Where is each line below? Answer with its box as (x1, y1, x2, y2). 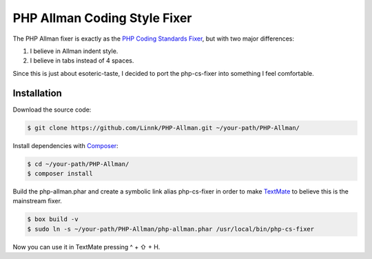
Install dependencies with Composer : (12, 141, 118, 149)
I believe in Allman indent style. (30, 47, 118, 55)
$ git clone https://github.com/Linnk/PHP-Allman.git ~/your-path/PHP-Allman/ (27, 124, 300, 132)
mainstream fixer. (12, 197, 62, 205)
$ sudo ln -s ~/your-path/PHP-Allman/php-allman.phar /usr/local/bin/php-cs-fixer (27, 225, 315, 233)
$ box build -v (27, 216, 79, 223)
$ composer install (27, 169, 93, 177)
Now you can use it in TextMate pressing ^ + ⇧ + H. (12, 242, 161, 251)
